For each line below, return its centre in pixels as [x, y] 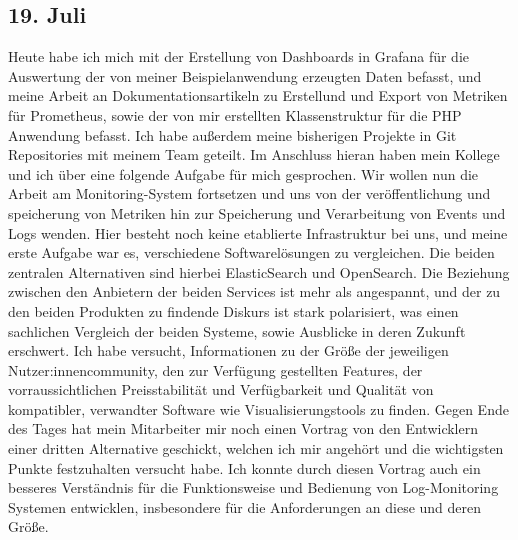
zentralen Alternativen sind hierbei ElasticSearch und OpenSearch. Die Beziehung [259, 271]
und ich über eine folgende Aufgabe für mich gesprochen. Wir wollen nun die [243, 173]
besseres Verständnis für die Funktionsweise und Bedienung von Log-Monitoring [253, 487]
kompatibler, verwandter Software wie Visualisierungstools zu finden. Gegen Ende [258, 408]
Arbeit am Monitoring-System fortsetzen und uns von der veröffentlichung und [249, 193]
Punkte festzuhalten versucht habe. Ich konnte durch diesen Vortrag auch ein [244, 467]
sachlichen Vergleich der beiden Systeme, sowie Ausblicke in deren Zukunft [237, 330]
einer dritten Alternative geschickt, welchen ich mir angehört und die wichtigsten [256, 448]
